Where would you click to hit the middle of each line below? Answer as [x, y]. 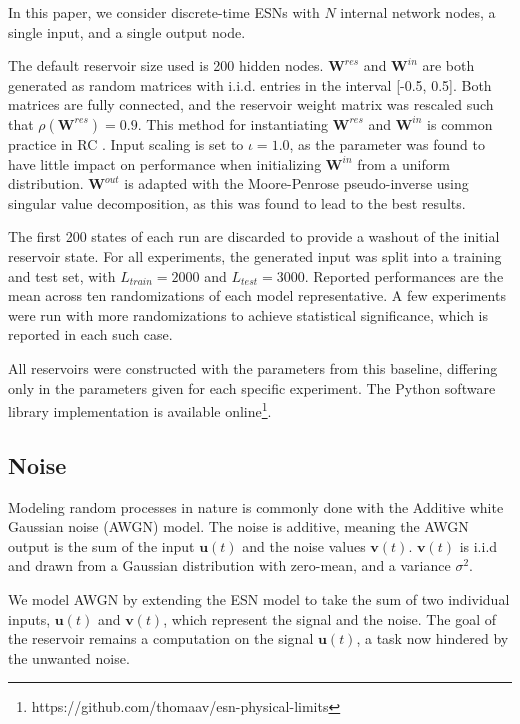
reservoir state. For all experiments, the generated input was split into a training [255, 255]
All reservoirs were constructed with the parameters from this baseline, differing [253, 367]
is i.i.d [478, 545]
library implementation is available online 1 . [140, 409]
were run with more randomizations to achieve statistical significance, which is [248, 314]
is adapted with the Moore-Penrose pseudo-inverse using [296, 183]
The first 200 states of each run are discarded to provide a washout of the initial [254, 236]
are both [448, 65]
